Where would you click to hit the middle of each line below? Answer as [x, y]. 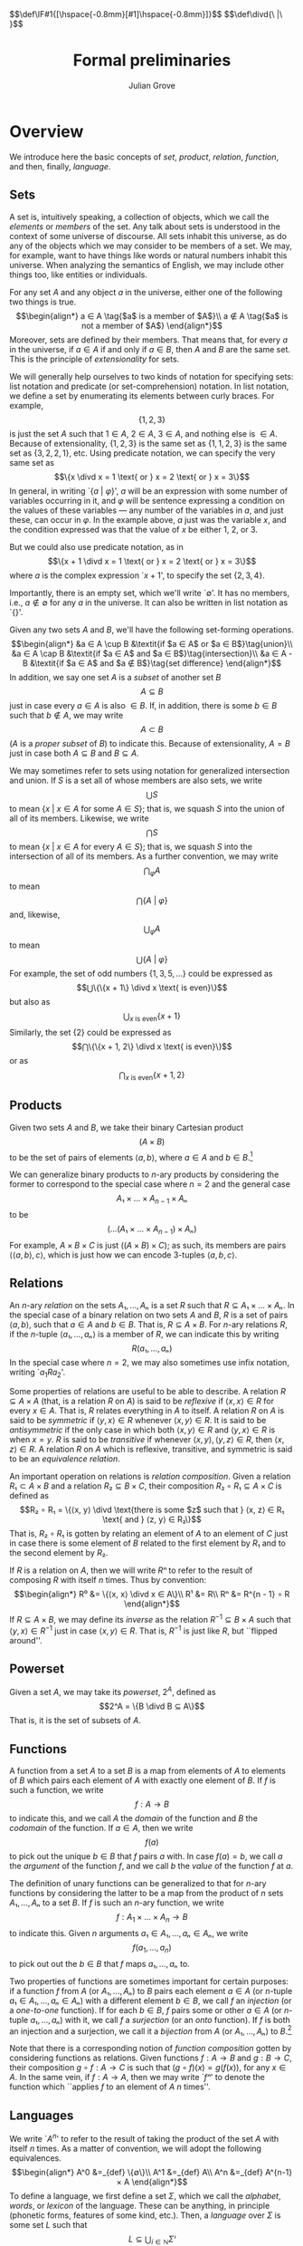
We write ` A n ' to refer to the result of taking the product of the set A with [144, 2138]
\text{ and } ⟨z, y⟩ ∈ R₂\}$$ [152, 1519]
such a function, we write [57, 1789]
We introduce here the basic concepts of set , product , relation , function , [144, 157]
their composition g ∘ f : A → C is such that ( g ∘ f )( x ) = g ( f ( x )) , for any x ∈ [148, 2068]
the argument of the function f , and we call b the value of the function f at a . [151, 1865]
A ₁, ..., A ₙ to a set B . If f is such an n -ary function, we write [117, 1903]
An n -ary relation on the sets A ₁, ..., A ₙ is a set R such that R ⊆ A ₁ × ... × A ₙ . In [152, 1305]
